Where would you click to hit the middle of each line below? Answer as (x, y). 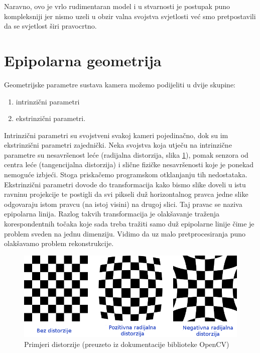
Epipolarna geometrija (83, 60)
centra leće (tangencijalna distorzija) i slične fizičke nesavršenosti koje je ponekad (129, 164)
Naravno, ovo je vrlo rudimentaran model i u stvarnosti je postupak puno (117, 6)
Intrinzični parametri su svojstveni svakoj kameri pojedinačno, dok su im (116, 135)
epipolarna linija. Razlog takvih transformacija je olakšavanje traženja (112, 214)
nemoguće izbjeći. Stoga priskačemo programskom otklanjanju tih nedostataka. (126, 174)
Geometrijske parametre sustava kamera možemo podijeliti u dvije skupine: (120, 84)
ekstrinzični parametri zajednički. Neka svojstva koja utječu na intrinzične (118, 145)
